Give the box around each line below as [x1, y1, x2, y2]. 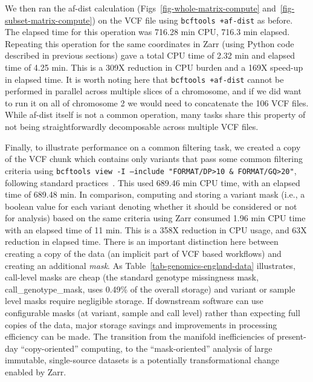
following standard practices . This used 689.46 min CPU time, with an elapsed [5, 176, 300, 189]
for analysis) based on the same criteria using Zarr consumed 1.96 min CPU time [5, 212, 306, 224]
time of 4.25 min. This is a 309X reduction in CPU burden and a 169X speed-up [5, 61, 303, 74]
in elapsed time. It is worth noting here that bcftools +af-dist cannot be [5, 73, 284, 85]
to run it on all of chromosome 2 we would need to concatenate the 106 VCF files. [5, 96, 309, 109]
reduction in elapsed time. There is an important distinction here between [5, 235, 279, 248]
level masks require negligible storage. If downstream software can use [5, 294, 263, 307]
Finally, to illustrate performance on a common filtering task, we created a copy [5, 140, 301, 153]
